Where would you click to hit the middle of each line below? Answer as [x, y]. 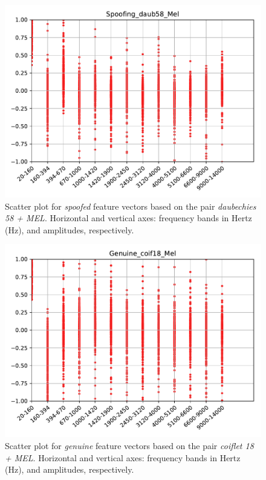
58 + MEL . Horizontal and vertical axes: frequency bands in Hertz [128, 218]
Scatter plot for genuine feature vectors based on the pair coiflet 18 [129, 445]
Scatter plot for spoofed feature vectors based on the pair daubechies [131, 206]
